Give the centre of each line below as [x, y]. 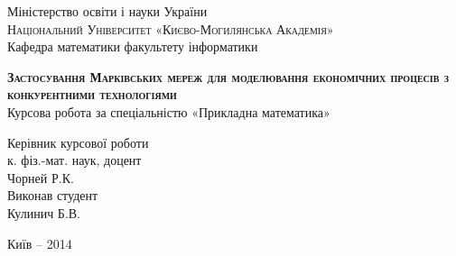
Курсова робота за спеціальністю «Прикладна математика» [169, 111]
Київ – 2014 [40, 243]
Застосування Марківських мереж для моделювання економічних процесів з [228, 76]
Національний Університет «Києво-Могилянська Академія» [171, 28]
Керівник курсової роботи [78, 142]
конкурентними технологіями [92, 94]
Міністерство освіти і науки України [107, 11]
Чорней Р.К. [41, 177]
